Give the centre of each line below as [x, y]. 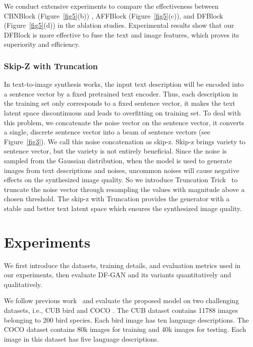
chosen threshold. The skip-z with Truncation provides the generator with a [117, 199]
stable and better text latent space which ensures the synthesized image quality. [123, 208]
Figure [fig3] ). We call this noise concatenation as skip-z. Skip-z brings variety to [125, 141]
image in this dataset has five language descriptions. [81, 338]
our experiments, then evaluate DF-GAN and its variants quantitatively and [118, 275]
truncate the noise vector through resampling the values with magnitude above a [124, 189]
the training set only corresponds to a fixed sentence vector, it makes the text [120, 103]
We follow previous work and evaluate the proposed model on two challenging [121, 300]
